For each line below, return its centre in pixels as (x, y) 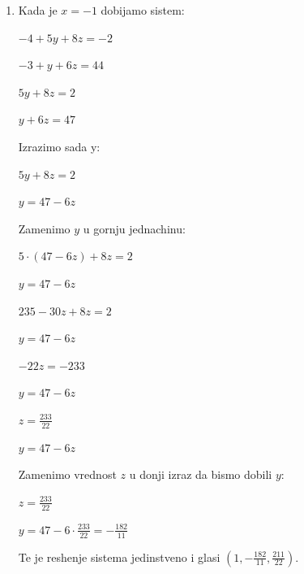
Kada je (38, 10)
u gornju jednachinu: (134, 228)
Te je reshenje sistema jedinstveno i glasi (119, 557)
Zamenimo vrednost (67, 474)
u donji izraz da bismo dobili (201, 474)
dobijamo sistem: (143, 10)
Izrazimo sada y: (59, 146)
